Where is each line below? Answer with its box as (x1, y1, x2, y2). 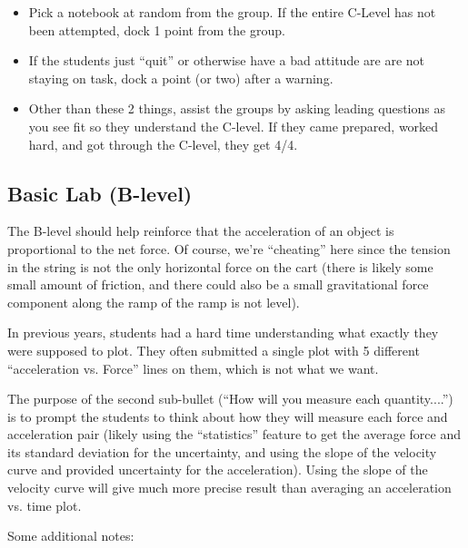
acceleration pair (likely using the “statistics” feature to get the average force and (7, 425, 462, 444)
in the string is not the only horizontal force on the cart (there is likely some (7, 257, 433, 276)
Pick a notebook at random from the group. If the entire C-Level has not (28, 3, 436, 21)
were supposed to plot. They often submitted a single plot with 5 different (7, 340, 420, 359)
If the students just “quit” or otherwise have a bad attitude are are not (28, 51, 425, 70)
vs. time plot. (7, 495, 82, 514)
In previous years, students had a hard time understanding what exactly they (7, 323, 439, 342)
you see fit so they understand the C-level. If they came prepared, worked (28, 116, 439, 135)
